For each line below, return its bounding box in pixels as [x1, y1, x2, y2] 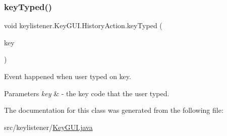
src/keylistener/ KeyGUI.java [4, 121, 93, 132]
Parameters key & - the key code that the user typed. [4, 88, 169, 98]
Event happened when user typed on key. [4, 71, 131, 81]
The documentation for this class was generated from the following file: [4, 105, 223, 115]
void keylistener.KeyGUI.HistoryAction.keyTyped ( [4, 20, 162, 31]
